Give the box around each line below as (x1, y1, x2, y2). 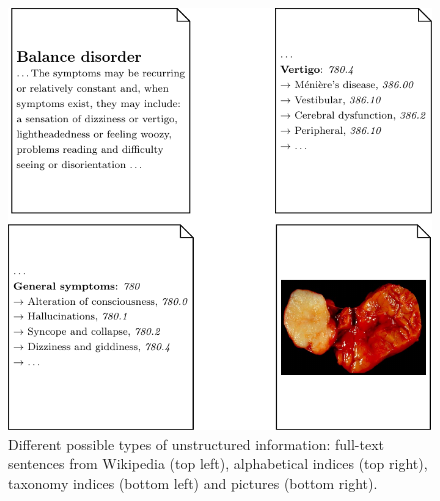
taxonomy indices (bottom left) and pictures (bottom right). (8, 472, 378, 493)
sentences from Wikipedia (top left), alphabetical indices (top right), (8, 453, 428, 474)
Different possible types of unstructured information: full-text (8, 433, 384, 454)
